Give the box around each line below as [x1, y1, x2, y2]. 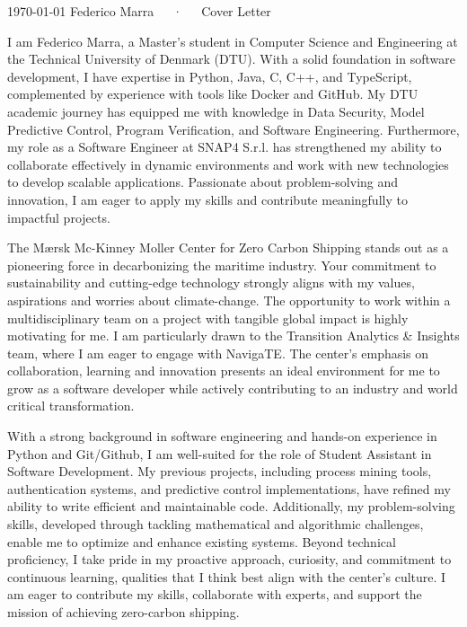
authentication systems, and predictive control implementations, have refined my [7, 479, 451, 498]
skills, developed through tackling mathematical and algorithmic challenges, [7, 515, 424, 534]
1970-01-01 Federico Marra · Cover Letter [7, 2, 271, 20]
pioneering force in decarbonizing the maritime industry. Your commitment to [7, 255, 436, 274]
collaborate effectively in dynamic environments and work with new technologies [7, 155, 449, 173]
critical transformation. [7, 396, 135, 415]
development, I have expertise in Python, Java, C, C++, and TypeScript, [7, 66, 412, 85]
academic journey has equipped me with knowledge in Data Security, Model [7, 102, 425, 120]
